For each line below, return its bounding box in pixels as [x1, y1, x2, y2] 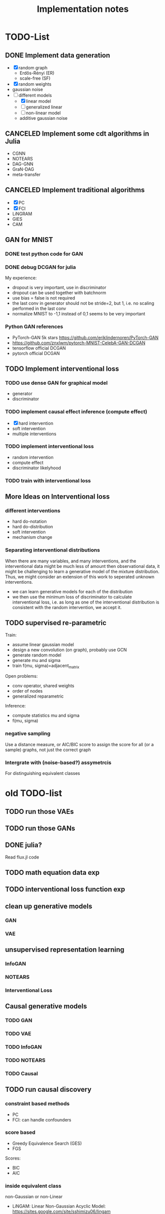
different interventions [5, 507, 61, 514]
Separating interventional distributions [5, 547, 100, 554]
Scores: [5, 1155, 21, 1161]
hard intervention [18, 420, 53, 426]
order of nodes [12, 688, 43, 694]
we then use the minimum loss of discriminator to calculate [12, 594, 132, 600]
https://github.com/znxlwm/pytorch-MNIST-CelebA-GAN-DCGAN [12, 340, 145, 346]
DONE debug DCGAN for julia [5, 263, 76, 270]
